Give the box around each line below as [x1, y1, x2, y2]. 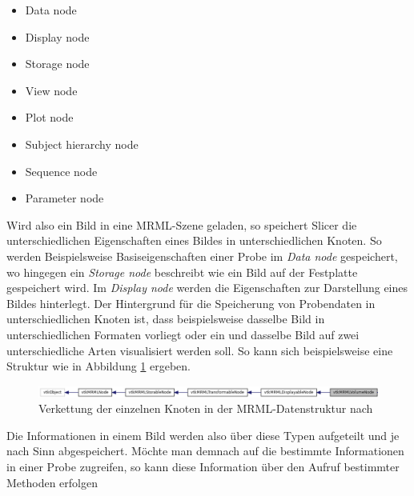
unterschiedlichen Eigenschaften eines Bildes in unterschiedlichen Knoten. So [6, 232, 382, 249]
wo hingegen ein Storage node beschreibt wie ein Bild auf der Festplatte [6, 263, 358, 280]
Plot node [25, 109, 74, 126]
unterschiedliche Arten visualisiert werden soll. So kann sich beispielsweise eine [6, 342, 393, 358]
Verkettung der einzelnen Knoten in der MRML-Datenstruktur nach [38, 400, 373, 417]
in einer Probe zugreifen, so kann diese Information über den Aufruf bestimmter [6, 458, 400, 475]
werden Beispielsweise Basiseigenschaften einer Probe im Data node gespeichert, [6, 247, 398, 264]
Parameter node [25, 190, 104, 206]
